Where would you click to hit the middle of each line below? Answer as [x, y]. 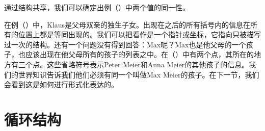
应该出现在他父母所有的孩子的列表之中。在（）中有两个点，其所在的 [139, 54]
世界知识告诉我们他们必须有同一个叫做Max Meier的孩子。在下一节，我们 [139, 74]
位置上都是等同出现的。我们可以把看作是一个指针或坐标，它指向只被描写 [139, 34]
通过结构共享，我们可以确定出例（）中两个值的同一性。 [97, 7]
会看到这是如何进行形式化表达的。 [61, 84]
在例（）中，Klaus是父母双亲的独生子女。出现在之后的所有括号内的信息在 [127, 24]
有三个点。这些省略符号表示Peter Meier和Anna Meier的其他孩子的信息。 [130, 64]
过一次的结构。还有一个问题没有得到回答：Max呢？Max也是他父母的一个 [125, 44]
